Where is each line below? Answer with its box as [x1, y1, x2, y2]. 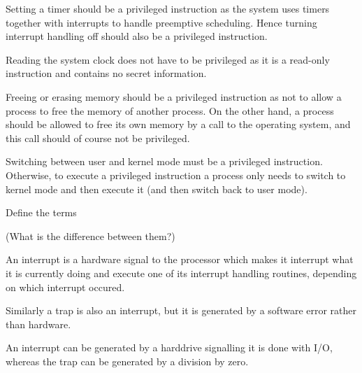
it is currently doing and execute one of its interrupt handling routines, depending [6, 265, 357, 280]
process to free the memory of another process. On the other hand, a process [6, 103, 334, 118]
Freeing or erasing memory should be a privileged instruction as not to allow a [6, 89, 342, 104]
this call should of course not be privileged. [6, 130, 190, 145]
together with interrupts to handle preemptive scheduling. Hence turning [6, 15, 317, 29]
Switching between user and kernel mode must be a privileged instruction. [6, 154, 323, 169]
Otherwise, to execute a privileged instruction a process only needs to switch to [6, 167, 346, 182]
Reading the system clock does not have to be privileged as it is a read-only [6, 52, 330, 66]
